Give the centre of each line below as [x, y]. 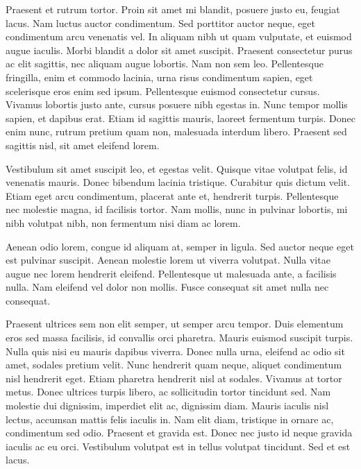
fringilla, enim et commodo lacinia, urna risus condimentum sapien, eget [159, 77]
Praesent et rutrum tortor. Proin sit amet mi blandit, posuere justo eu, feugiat [173, 9]
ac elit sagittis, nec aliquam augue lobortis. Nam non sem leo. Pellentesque [165, 63]
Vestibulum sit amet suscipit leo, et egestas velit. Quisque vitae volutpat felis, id [177, 168]
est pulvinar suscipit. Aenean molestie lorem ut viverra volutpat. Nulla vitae [168, 260]
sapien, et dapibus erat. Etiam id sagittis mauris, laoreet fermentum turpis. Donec [180, 118]
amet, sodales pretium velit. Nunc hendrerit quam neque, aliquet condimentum [174, 365]
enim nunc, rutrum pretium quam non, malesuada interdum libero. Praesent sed [176, 131]
